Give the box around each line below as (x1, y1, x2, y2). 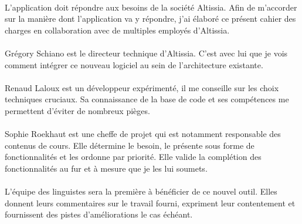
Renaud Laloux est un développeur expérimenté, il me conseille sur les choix (5, 81, 279, 93)
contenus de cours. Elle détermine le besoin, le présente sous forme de (5, 139, 255, 151)
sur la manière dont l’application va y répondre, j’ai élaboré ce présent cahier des (5, 12, 296, 25)
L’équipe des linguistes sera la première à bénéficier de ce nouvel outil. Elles (5, 185, 277, 198)
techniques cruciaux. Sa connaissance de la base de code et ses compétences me (5, 93, 289, 105)
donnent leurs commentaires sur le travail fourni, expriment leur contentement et (5, 196, 296, 209)
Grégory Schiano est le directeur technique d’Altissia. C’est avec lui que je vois (5, 46, 288, 59)
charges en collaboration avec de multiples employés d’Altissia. (5, 24, 230, 36)
